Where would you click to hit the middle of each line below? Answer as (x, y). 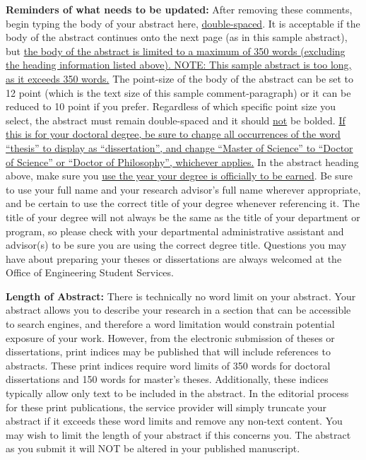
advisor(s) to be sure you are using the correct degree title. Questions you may (176, 245)
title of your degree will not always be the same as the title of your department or (183, 217)
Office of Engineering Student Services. (90, 272)
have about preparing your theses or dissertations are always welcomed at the (174, 258)
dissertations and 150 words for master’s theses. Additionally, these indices (167, 379)
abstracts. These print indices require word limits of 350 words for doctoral (168, 365)
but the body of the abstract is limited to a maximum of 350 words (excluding (176, 51)
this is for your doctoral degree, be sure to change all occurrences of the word (173, 134)
